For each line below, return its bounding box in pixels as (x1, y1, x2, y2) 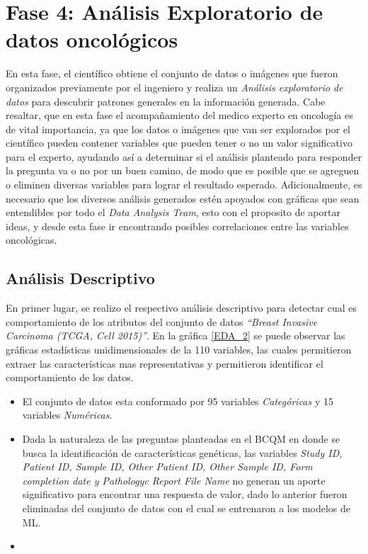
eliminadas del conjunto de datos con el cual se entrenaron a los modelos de (22, 500, 350, 515)
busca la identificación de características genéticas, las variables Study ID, (22, 445, 343, 460)
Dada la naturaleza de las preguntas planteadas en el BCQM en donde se (22, 431, 340, 446)
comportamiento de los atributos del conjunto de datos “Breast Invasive (6, 314, 318, 329)
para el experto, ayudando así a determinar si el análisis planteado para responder (6, 149, 362, 164)
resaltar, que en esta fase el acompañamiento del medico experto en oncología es (6, 108, 353, 123)
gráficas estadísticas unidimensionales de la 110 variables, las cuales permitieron (6, 342, 352, 357)
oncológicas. (6, 232, 57, 247)
